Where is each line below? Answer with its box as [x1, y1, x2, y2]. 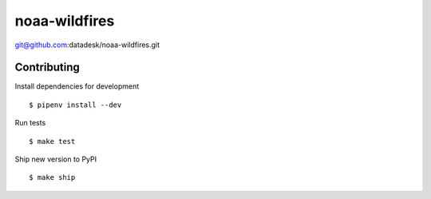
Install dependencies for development [14, 82, 140, 91]
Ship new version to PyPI [14, 154, 97, 164]
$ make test [29, 137, 76, 145]
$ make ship [29, 173, 76, 182]
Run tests [14, 118, 46, 128]
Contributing [14, 61, 80, 74]
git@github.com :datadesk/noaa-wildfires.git [14, 40, 160, 50]
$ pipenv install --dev [29, 100, 122, 109]
